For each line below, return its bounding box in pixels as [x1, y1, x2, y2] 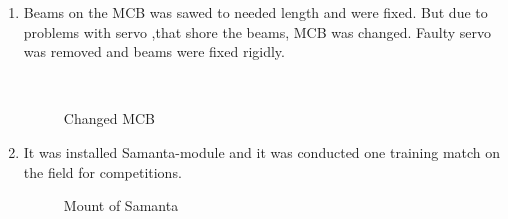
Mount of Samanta [63, 195, 179, 216]
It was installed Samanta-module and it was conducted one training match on [23, 141, 501, 162]
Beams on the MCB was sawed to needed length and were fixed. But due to [23, 2, 488, 22]
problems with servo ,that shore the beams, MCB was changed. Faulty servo [23, 21, 492, 42]
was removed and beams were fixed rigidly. [23, 41, 285, 62]
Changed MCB [63, 108, 155, 129]
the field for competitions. [23, 161, 182, 182]
